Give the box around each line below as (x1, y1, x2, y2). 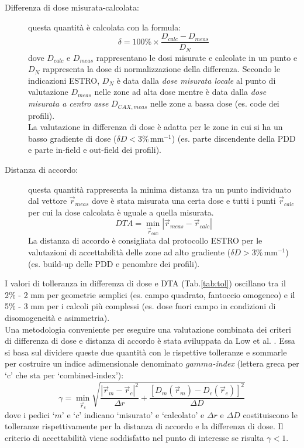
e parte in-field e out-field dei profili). (28, 143, 161, 156)
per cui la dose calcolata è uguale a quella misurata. (28, 206, 214, 218)
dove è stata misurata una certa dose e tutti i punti (92, 194, 276, 207)
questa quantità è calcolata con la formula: (28, 20, 181, 33)
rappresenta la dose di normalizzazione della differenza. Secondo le (42, 63, 281, 75)
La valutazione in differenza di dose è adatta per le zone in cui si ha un (28, 121, 283, 133)
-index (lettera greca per (212, 357, 299, 370)
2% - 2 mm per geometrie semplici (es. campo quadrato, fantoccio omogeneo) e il (5, 288, 295, 300)
